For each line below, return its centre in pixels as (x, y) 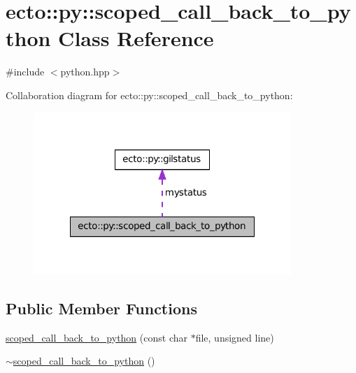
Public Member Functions (101, 308)
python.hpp (85, 72)
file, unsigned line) (235, 337)
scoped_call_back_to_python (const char (97, 337)
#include (25, 72)
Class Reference (136, 38)
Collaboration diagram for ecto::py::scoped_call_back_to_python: (149, 95)
